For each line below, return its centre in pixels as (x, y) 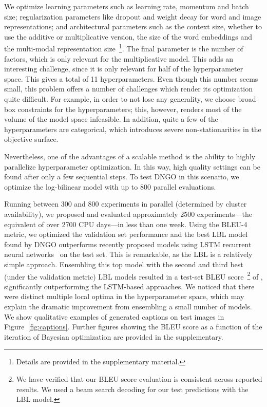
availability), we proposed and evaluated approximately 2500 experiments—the (128, 214)
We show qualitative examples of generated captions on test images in (114, 316)
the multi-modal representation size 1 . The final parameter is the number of (124, 48)
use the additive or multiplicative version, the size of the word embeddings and (128, 36)
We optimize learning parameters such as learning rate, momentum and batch (127, 6)
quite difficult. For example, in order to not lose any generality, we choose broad (130, 99)
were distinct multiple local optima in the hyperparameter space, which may (124, 296)
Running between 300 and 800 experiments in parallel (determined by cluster (126, 204)
